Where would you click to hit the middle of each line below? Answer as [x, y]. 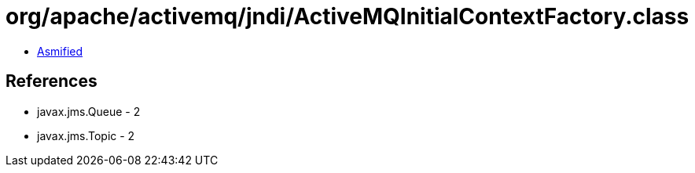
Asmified [60, 51]
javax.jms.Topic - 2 [86, 135]
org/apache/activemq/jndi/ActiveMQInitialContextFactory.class [347, 16]
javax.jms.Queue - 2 [89, 111]
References [51, 81]
